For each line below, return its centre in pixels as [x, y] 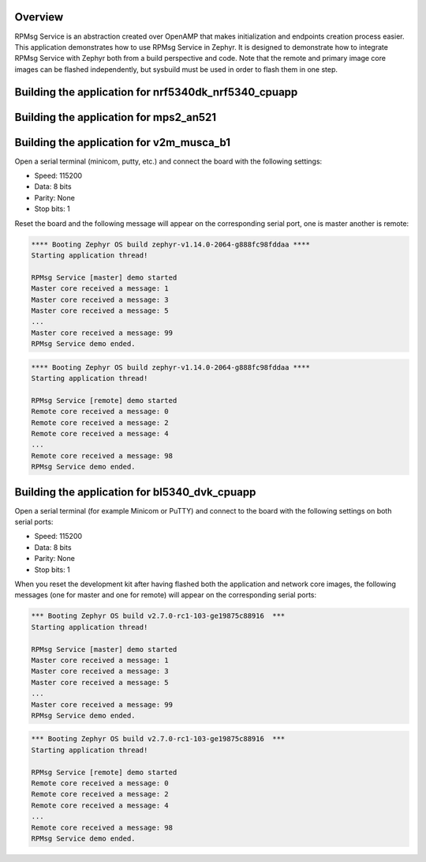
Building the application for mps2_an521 [116, 117]
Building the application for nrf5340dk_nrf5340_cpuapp [156, 92]
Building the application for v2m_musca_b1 [123, 142]
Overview [39, 17]
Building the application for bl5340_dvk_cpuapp [135, 492]
